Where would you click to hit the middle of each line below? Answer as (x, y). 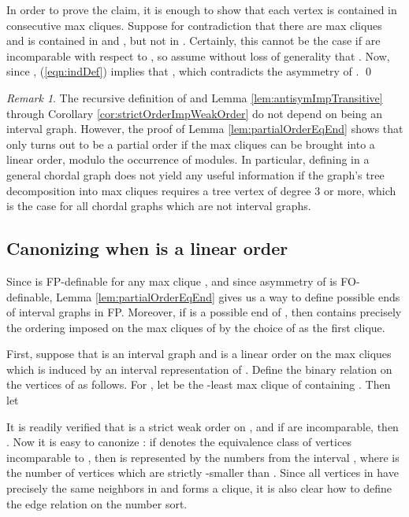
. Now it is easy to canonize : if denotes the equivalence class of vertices (179, 442)
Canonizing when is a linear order (147, 248)
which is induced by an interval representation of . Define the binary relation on (199, 369)
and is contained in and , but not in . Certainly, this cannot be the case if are (193, 41)
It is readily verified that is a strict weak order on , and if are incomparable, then (203, 426)
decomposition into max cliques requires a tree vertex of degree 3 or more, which (201, 190)
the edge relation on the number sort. (97, 503)
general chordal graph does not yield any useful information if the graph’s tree (195, 174)
